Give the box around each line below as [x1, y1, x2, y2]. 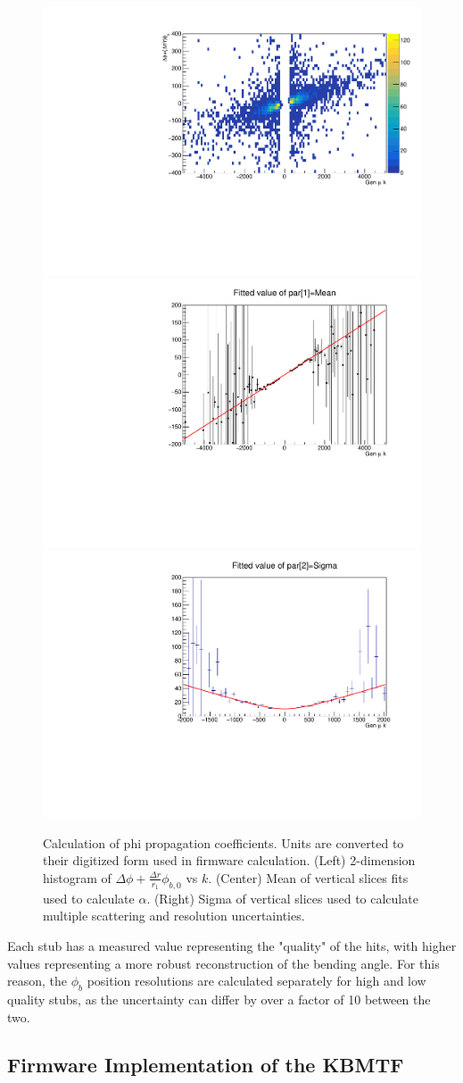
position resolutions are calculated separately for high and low [87, 971, 426, 990]
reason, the [7, 971, 68, 990]
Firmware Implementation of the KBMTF [7, 1051, 404, 1079]
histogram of [43, 868, 112, 887]
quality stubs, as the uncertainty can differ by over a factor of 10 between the [7, 989, 431, 1008]
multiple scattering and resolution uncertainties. [43, 906, 305, 925]
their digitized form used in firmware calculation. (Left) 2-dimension [43, 851, 416, 870]
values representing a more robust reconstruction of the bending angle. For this [7, 954, 440, 972]
